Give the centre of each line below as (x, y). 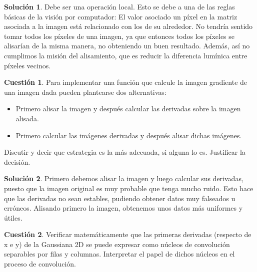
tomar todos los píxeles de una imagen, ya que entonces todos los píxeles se (119, 36)
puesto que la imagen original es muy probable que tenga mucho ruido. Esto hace (129, 188)
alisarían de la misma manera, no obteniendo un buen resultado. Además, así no (127, 46)
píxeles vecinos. (27, 65)
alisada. (27, 118)
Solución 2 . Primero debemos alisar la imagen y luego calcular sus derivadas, (124, 178)
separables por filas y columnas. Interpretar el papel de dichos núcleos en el (119, 254)
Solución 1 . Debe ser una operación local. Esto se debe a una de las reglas (119, 6)
